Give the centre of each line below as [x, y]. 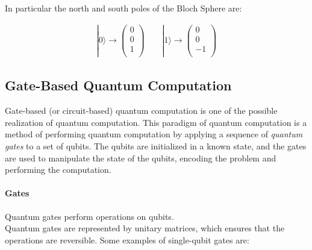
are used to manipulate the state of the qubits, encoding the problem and [141, 158]
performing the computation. [58, 170]
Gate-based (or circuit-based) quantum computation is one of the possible [141, 111]
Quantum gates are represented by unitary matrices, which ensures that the [145, 228]
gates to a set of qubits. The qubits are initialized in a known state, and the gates [156, 145]
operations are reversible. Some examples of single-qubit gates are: [127, 239]
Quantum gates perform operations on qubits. [89, 216]
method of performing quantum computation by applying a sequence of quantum [154, 134]
